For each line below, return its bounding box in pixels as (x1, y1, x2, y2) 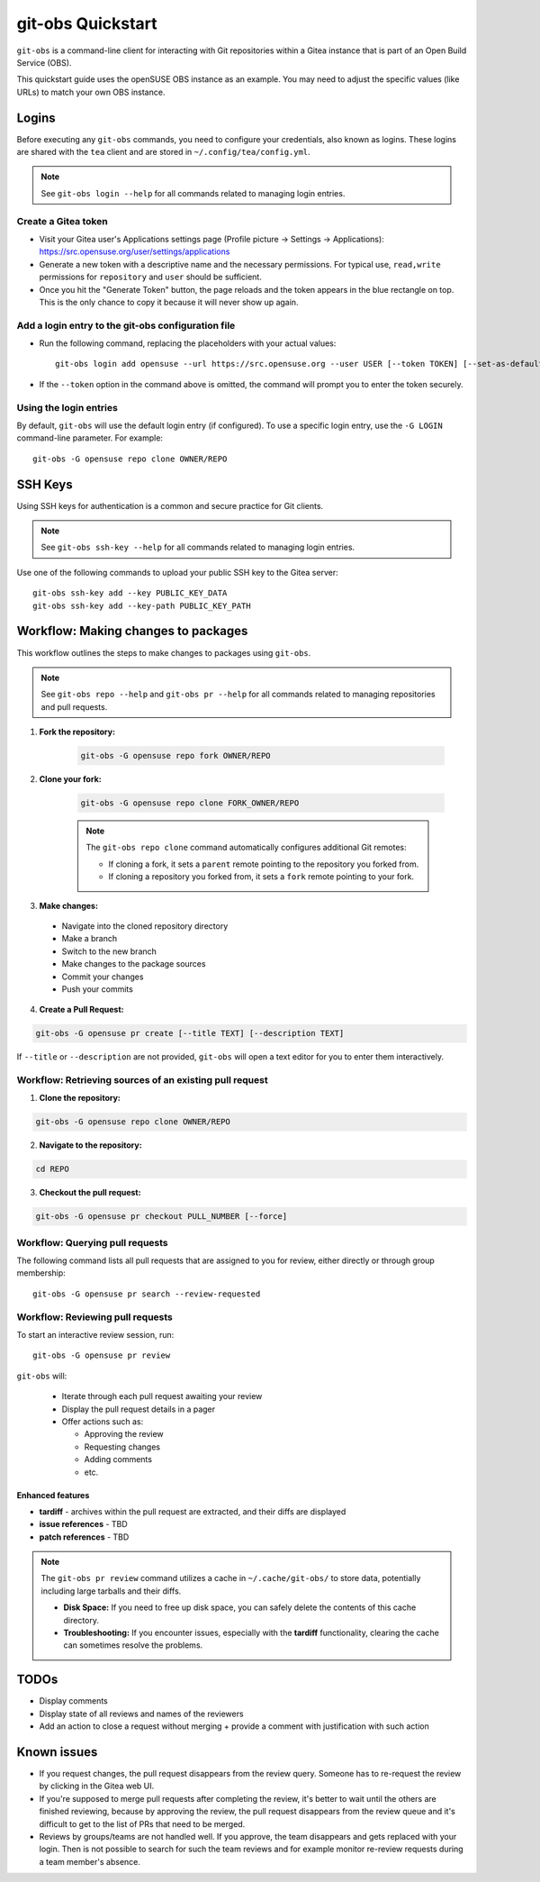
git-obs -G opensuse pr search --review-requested (32, 1288, 261, 1299)
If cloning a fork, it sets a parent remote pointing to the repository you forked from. (108, 859, 419, 869)
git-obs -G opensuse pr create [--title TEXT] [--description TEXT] (35, 1028, 345, 1039)
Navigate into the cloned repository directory (61, 920, 229, 932)
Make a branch (61, 933, 118, 944)
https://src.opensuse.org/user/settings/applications (39, 246, 230, 257)
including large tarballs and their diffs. (40, 1586, 182, 1596)
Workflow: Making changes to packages (16, 623, 248, 639)
